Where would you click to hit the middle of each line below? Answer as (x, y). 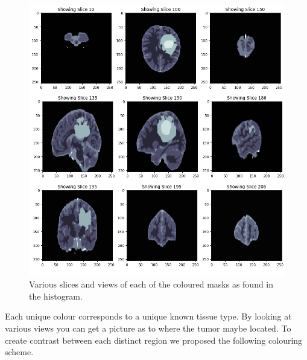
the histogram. (56, 296)
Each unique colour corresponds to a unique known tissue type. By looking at (148, 316)
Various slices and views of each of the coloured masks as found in (151, 284)
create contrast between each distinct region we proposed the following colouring (154, 340)
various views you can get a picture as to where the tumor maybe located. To (148, 328)
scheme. (19, 352)
